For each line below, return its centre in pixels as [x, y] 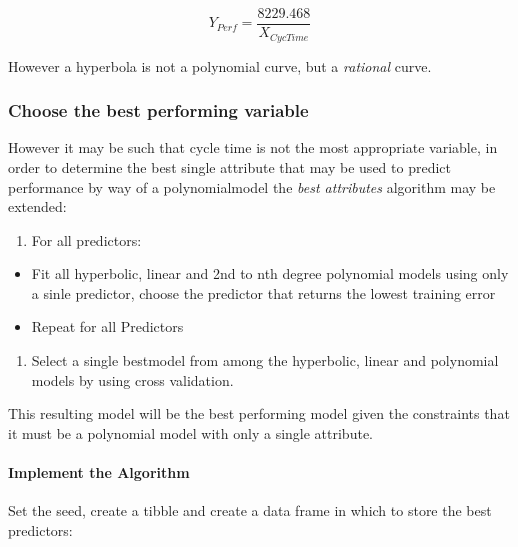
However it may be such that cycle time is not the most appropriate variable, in [253, 147]
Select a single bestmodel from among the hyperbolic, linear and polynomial [265, 360]
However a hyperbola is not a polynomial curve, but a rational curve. [220, 65]
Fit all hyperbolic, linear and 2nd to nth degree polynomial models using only [270, 273]
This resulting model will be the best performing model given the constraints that [259, 413]
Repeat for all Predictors [107, 326]
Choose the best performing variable [158, 110]
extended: [37, 206]
